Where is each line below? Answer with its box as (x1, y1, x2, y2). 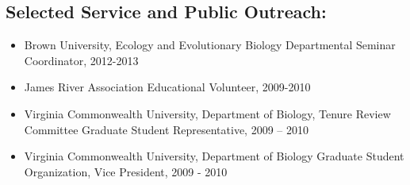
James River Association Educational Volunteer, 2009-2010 (24, 79, 311, 95)
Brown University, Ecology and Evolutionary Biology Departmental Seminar (24, 37, 396, 53)
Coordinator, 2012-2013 (24, 52, 139, 68)
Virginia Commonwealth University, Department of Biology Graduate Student (24, 148, 404, 164)
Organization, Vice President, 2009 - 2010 (24, 163, 228, 179)
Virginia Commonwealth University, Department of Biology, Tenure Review (24, 105, 391, 121)
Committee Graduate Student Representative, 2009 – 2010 (24, 121, 308, 137)
